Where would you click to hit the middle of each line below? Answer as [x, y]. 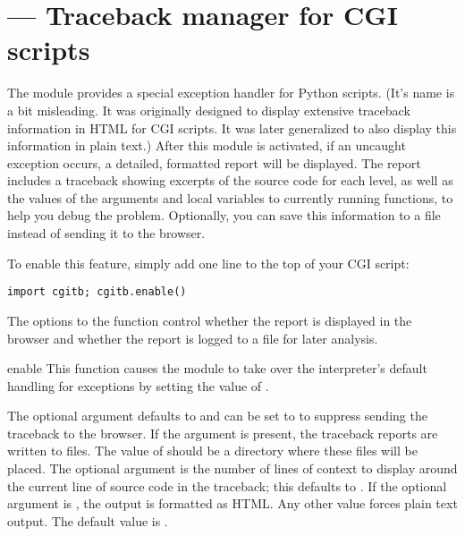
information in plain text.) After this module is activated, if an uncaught [207, 145]
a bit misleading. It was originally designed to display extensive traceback [209, 110]
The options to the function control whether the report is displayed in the [210, 320]
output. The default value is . [88, 520]
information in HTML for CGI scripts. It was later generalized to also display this [232, 128]
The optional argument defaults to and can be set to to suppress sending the [217, 416]
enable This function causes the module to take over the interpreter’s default [217, 368]
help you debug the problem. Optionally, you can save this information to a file [224, 215]
